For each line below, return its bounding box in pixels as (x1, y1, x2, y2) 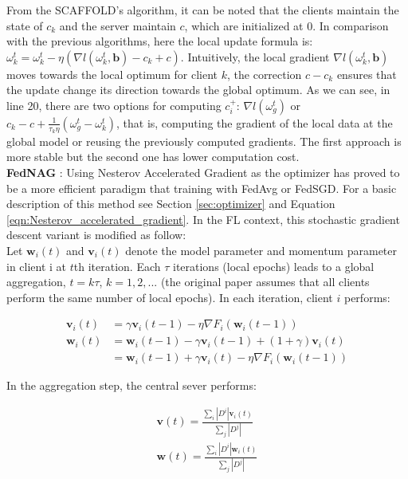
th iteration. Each (73, 257, 161, 274)
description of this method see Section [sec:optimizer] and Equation (6, 195, 335, 212)
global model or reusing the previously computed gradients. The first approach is (6, 132, 402, 149)
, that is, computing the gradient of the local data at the (116, 114, 393, 131)
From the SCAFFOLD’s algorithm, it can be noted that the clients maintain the (6, 2, 399, 18)
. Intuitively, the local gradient (180, 48, 330, 65)
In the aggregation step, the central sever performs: (6, 377, 257, 394)
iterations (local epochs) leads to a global (172, 257, 375, 274)
